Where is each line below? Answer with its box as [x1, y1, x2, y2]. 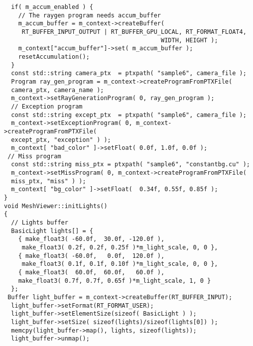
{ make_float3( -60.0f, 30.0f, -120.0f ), [18, 235, 165, 243]
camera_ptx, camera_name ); [11, 86, 104, 94]
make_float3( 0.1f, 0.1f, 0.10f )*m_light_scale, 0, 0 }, [21, 260, 218, 268]
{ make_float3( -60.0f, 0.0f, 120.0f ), [18, 252, 165, 259]
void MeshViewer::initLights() [4, 202, 108, 210]
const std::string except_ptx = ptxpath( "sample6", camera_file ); [11, 111, 247, 118]
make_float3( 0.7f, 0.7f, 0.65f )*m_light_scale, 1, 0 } [18, 277, 211, 284]
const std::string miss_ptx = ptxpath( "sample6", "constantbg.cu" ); [11, 161, 250, 168]
